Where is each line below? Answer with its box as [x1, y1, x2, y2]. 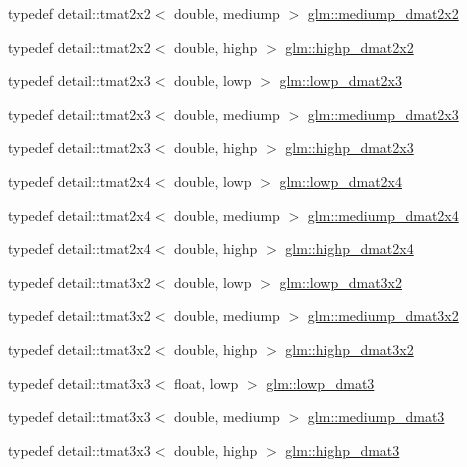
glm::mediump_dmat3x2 [307, 305, 459, 326]
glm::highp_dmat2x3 [285, 137, 414, 158]
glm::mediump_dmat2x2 [307, 3, 459, 23]
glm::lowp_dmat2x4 [279, 170, 402, 191]
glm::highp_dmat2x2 [285, 36, 414, 57]
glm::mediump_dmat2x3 [307, 103, 459, 124]
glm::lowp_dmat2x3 [279, 70, 402, 91]
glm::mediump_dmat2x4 [307, 204, 459, 225]
